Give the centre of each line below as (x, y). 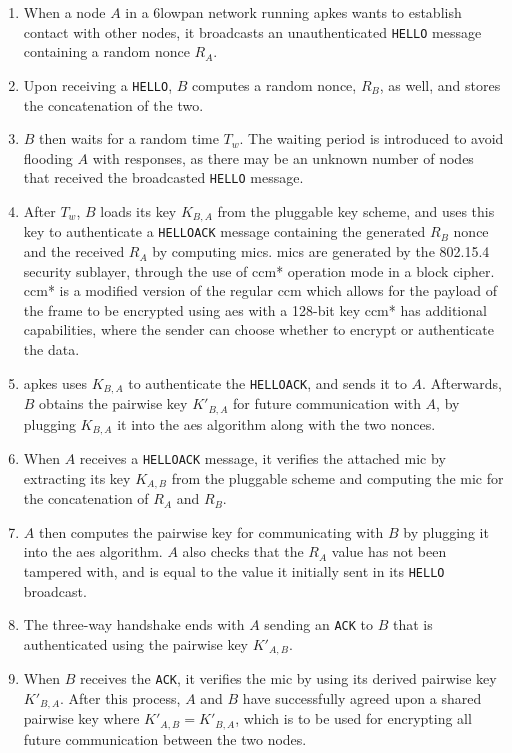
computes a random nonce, (274, 84)
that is (412, 624)
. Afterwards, (462, 382)
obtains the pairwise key (113, 403)
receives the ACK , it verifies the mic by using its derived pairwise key (288, 678)
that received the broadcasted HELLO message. (163, 177)
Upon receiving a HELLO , (98, 84)
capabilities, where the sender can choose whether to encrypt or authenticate (258, 329)
